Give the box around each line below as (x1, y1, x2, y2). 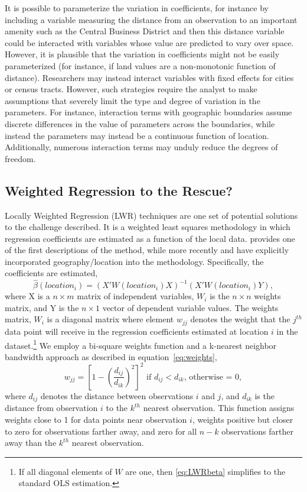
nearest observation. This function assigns (143, 402, 295, 414)
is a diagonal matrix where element (47, 313, 174, 325)
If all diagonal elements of (18, 465, 112, 477)
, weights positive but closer (192, 413, 293, 425)
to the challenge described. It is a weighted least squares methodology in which (5, 221, 290, 233)
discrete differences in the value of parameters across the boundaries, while (5, 117, 275, 130)
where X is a (5, 290, 50, 302)
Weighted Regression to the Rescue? (5, 181, 233, 199)
